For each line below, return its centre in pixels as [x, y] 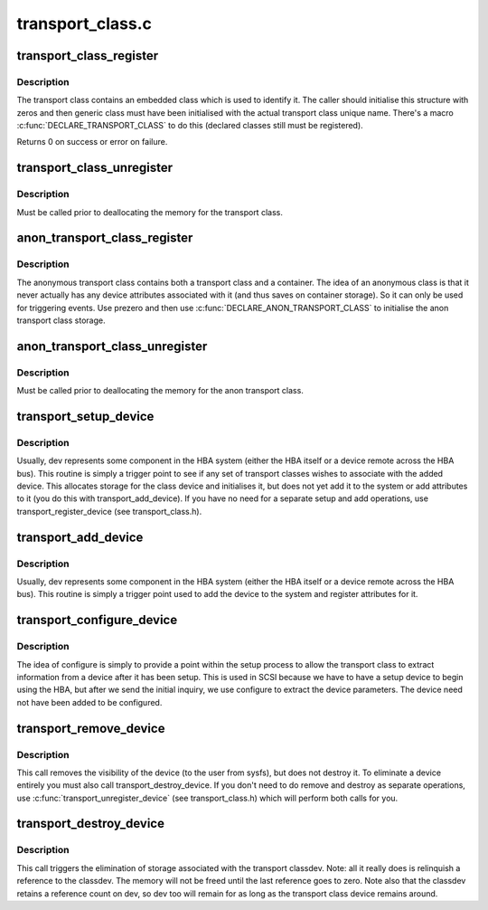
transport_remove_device [91, 728]
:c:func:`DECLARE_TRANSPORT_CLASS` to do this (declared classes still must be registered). [190, 126]
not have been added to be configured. [89, 702]
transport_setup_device [85, 416]
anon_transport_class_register [105, 238]
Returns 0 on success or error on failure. [92, 142]
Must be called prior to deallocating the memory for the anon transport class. [160, 391]
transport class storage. [61, 320]
